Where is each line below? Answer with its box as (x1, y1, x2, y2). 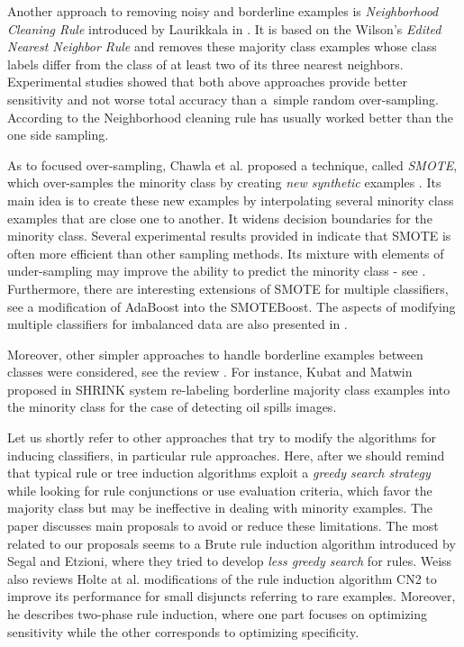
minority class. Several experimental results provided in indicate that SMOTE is (7, 226, 451, 245)
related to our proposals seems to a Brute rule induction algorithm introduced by (7, 533, 456, 552)
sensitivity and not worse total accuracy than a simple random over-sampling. (7, 89, 439, 108)
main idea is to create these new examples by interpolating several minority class (7, 190, 454, 209)
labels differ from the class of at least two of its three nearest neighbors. (7, 54, 404, 73)
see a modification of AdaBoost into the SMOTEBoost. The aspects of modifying (7, 296, 456, 315)
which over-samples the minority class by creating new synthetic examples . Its (7, 173, 441, 192)
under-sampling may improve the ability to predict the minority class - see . (7, 261, 426, 280)
